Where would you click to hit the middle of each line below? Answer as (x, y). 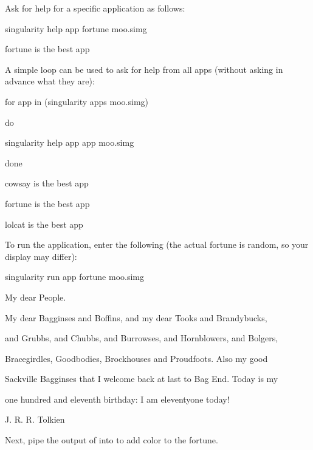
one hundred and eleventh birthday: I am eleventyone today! (117, 399)
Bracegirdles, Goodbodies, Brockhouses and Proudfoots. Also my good (136, 358)
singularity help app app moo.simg (70, 142)
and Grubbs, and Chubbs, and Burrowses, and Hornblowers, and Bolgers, (142, 338)
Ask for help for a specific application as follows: (95, 8)
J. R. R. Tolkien (35, 419)
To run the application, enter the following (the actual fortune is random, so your (157, 244)
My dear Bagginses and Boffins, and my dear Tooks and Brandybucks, (136, 317)
